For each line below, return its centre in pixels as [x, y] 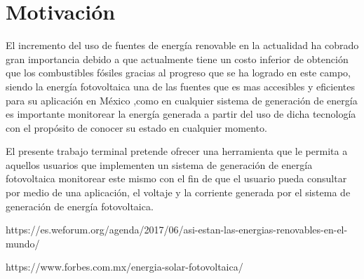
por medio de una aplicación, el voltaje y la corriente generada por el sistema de [178, 192]
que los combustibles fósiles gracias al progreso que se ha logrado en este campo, [178, 73]
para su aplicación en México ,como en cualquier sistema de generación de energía [182, 100]
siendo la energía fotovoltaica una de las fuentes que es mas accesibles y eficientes [180, 86]
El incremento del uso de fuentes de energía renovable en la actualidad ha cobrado [182, 45]
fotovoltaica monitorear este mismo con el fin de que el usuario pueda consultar [176, 178]
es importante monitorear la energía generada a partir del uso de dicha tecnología [181, 114]
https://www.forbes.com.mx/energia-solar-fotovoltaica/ [124, 267]
